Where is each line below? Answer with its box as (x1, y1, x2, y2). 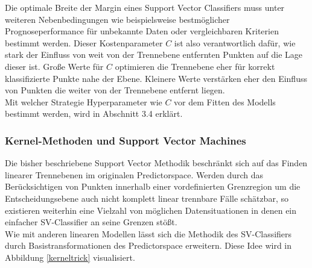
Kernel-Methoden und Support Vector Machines (5, 132, 246, 148)
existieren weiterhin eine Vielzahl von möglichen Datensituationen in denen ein (5, 204, 297, 216)
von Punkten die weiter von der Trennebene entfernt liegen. (5, 84, 225, 96)
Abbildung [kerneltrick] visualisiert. (5, 251, 135, 263)
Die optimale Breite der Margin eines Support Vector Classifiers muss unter (5, 1, 285, 13)
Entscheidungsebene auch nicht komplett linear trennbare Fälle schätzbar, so (5, 192, 288, 204)
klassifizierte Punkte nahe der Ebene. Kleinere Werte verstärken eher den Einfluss (5, 72, 307, 84)
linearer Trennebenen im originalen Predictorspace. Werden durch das (5, 168, 264, 181)
